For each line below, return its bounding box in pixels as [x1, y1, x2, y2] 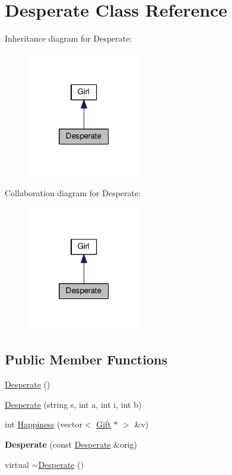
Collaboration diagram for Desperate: [5, 187, 141, 199]
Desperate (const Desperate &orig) [5, 438, 138, 450]
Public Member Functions [5, 350, 167, 369]
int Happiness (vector [5, 418, 82, 430]
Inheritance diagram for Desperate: [5, 32, 132, 45]
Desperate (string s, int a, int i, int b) [5, 398, 142, 410]
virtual [5, 458, 29, 470]
